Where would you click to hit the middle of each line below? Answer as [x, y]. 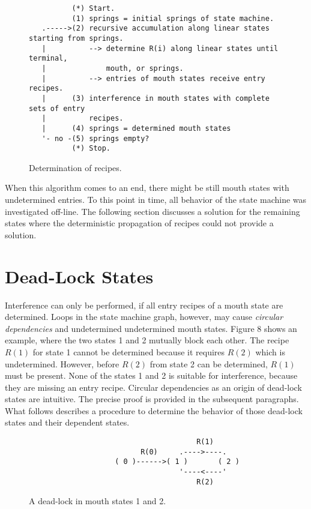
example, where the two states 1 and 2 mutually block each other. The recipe [147, 340]
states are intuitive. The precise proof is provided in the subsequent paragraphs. [152, 399]
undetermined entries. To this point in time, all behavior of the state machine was [156, 200]
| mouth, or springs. [113, 68]
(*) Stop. [91, 149]
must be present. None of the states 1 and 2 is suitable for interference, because [151, 375]
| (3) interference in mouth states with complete [155, 98]
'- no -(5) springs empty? [95, 138]
